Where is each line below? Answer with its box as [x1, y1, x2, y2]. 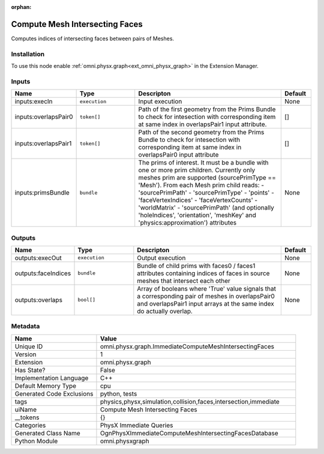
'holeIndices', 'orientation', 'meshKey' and [138, 211, 256, 219]
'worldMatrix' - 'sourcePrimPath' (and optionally [138, 204, 274, 212]
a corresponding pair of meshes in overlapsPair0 [137, 292, 275, 300]
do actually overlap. [137, 307, 193, 315]
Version [14, 350, 37, 359]
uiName [14, 405, 37, 414]
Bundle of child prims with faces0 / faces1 [137, 261, 256, 270]
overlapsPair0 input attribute [138, 151, 219, 159]
